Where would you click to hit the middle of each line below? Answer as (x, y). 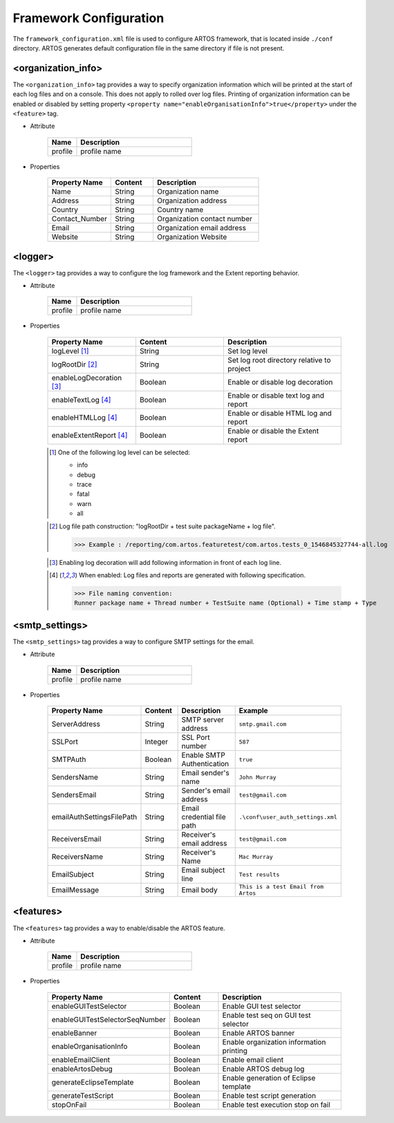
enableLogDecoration (87, 378)
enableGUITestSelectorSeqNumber (109, 1019)
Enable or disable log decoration (280, 382)
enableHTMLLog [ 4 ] (84, 417)
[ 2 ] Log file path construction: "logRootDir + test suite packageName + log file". (162, 526)
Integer (157, 742)
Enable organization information (274, 1042)
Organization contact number (204, 219)
